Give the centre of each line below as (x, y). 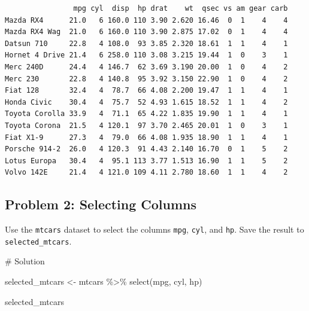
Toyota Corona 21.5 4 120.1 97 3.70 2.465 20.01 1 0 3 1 (146, 125)
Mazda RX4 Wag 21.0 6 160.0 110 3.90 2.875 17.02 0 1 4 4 (146, 32)
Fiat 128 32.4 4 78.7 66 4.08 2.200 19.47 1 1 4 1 (146, 91)
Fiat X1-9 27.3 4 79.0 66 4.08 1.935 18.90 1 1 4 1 (146, 137)
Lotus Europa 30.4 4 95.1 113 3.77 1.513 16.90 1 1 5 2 (146, 161)
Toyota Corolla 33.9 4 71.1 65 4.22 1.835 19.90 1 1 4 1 (146, 114)
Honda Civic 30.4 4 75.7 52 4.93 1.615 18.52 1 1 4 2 (146, 102)
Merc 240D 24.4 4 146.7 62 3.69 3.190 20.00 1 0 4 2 (146, 67)
